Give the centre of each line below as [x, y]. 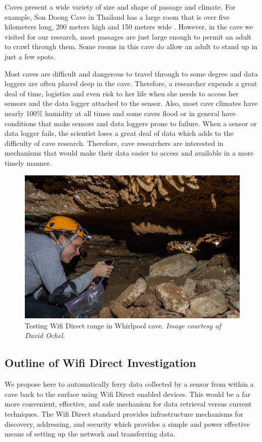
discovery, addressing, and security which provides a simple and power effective [127, 423]
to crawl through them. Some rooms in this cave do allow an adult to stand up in [131, 46]
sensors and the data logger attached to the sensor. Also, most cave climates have [131, 103]
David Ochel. [45, 335]
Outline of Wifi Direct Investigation [100, 363]
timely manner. [28, 162]
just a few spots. [30, 56]
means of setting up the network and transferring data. [90, 434]
